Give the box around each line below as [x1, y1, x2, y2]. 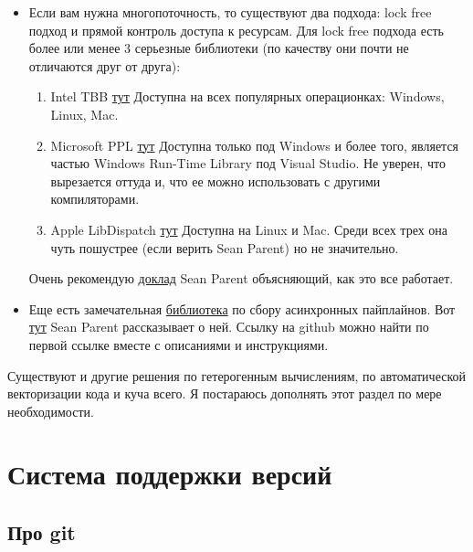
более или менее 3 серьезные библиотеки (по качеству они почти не [28, 38, 409, 58]
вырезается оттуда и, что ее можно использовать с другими [50, 171, 381, 190]
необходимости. [7, 401, 94, 420]
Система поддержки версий [7, 455, 332, 493]
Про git [7, 518, 76, 547]
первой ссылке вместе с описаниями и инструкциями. [28, 334, 329, 354]
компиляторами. [50, 189, 140, 208]
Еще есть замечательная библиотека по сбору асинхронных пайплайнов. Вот [28, 299, 456, 318]
